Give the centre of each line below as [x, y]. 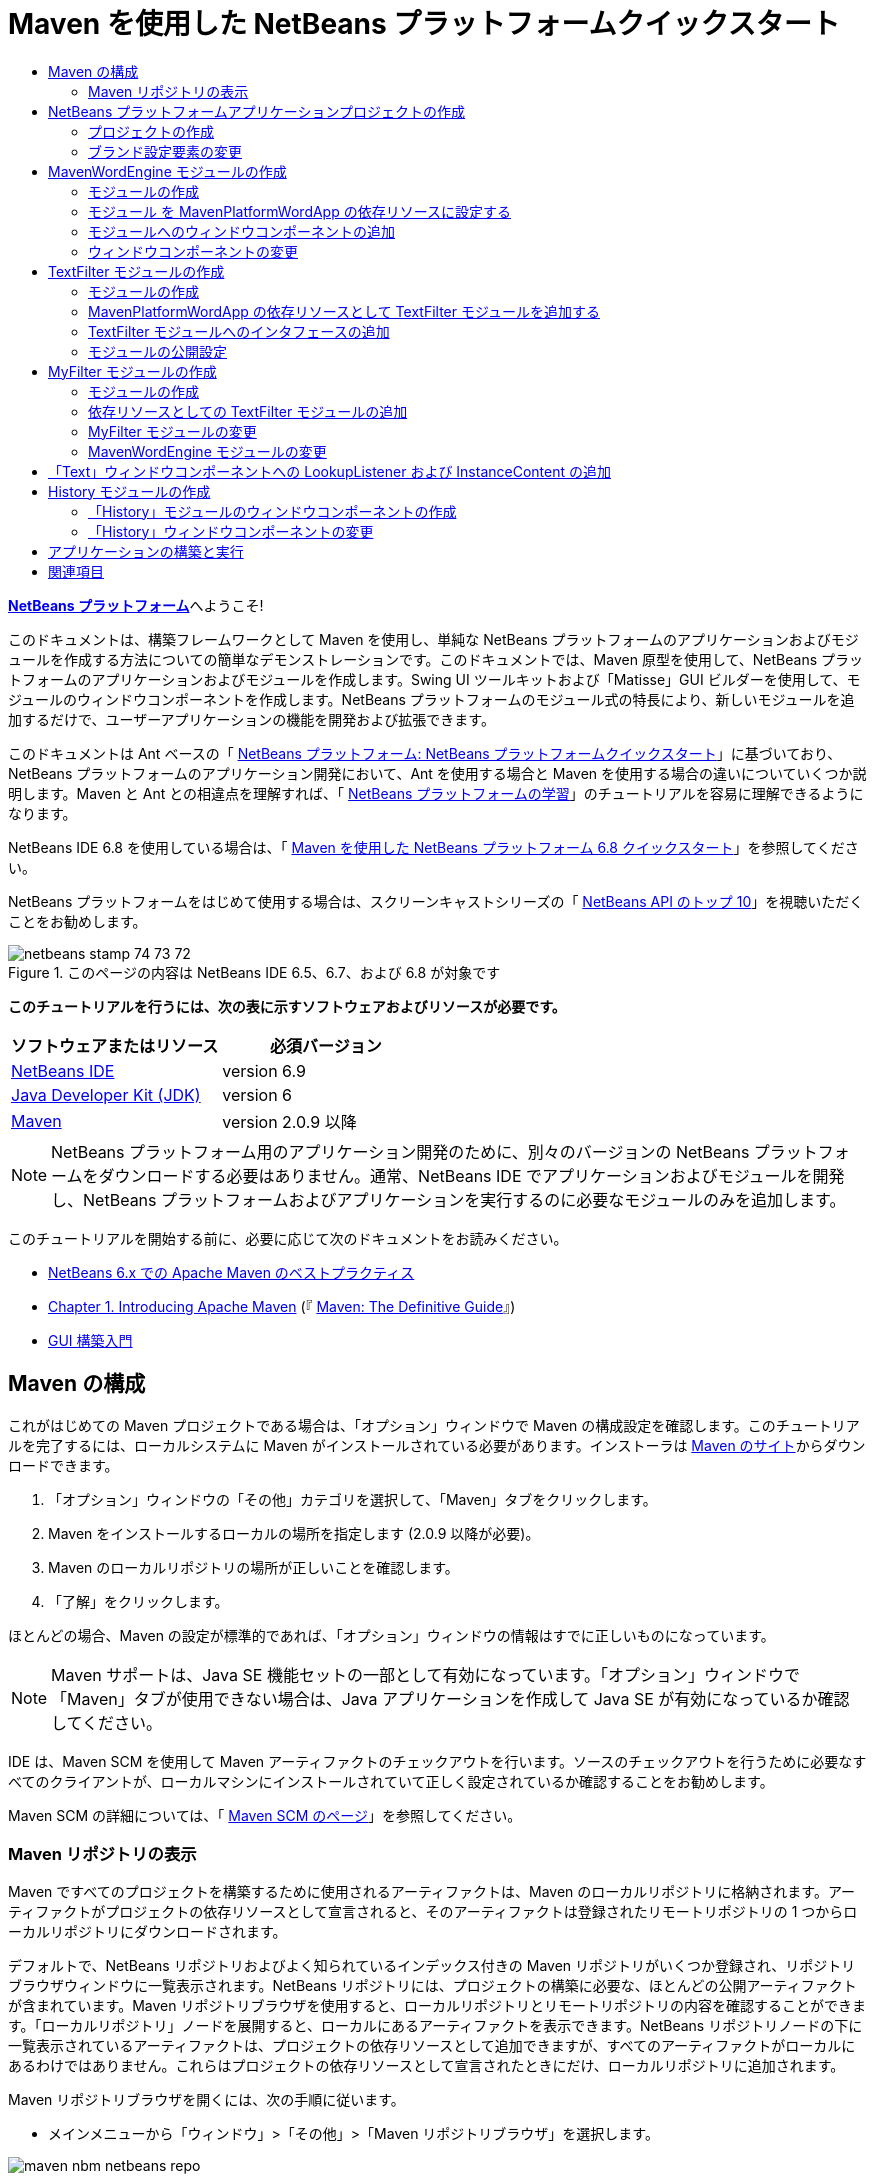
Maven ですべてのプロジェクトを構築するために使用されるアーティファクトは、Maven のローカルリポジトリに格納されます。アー [432, 1892]
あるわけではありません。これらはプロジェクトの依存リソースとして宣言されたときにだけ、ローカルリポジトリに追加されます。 [426, 2066]
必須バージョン [325, 1045]
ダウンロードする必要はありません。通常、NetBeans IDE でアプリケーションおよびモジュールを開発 [471, 1175]
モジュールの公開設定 [158, 351]
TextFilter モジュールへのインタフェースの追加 [239, 331]
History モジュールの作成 [129, 491]
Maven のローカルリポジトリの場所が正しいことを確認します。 [253, 1567]
